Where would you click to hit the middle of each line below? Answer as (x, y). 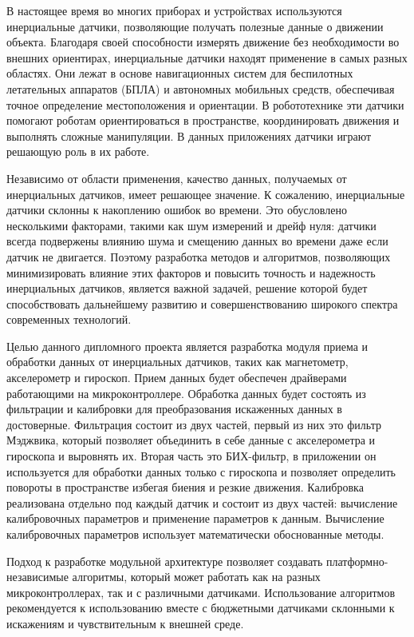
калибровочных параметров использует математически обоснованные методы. (195, 534)
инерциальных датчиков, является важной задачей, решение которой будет (187, 288)
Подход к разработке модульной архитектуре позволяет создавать (165, 561)
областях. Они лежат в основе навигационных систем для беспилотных (180, 73)
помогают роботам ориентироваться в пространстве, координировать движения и (203, 120)
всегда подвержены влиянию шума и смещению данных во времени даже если (197, 241)
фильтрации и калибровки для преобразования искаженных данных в (174, 409)
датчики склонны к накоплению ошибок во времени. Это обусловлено (177, 210)
